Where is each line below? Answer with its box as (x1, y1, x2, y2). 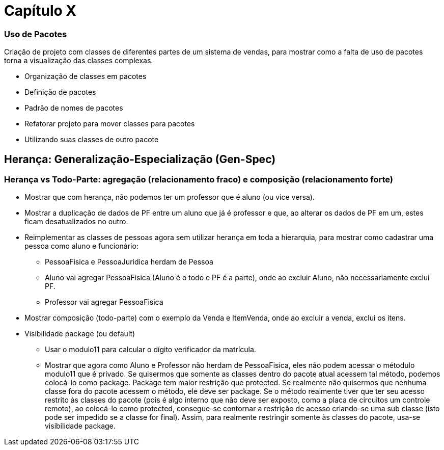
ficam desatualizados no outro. (24, 217, 128, 226)
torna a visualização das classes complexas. (4, 56, 153, 65)
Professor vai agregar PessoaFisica (45, 298, 163, 307)
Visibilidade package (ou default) (24, 329, 135, 338)
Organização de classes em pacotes (24, 72, 147, 81)
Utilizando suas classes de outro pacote (24, 135, 159, 144)
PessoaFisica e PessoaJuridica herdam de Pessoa (45, 257, 213, 267)
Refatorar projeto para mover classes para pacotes (24, 119, 195, 128)
